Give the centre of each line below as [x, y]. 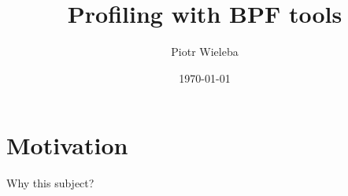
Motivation [67, 145]
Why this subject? [50, 183]
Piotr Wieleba [205, 52]
